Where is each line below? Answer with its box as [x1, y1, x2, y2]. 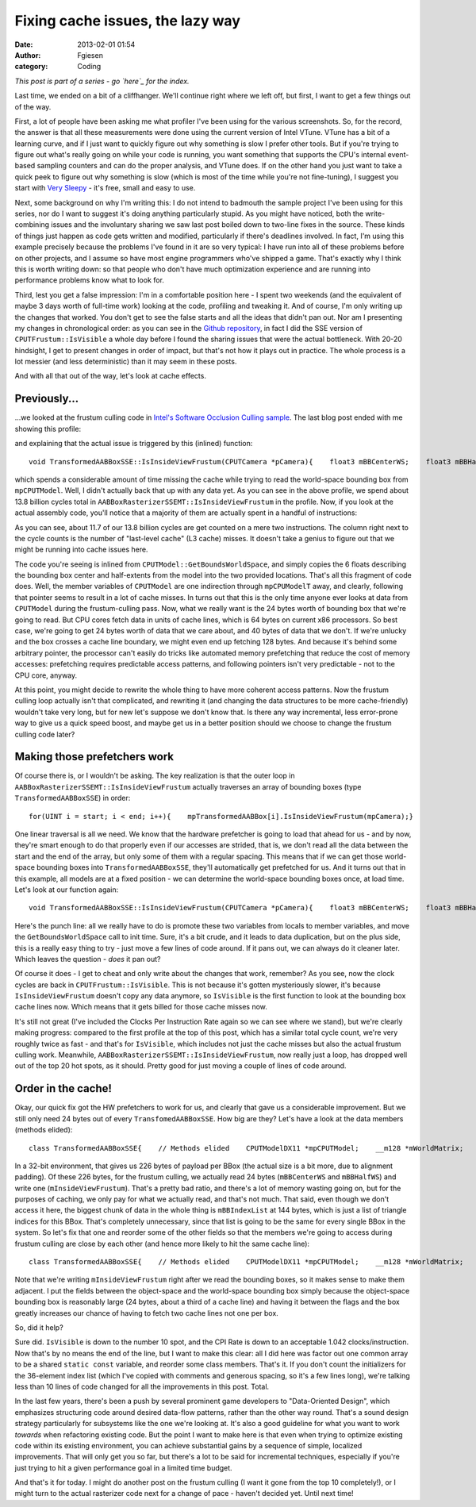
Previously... [14, 392, 79, 406]
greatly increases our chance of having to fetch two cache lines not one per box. [14, 1308, 279, 1317]
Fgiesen [77, 50, 103, 60]
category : [14, 62, 48, 71]
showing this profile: [14, 424, 82, 433]
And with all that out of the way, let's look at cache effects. [14, 371, 206, 381]
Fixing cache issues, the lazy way [14, 12, 241, 29]
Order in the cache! [14, 1082, 113, 1095]
